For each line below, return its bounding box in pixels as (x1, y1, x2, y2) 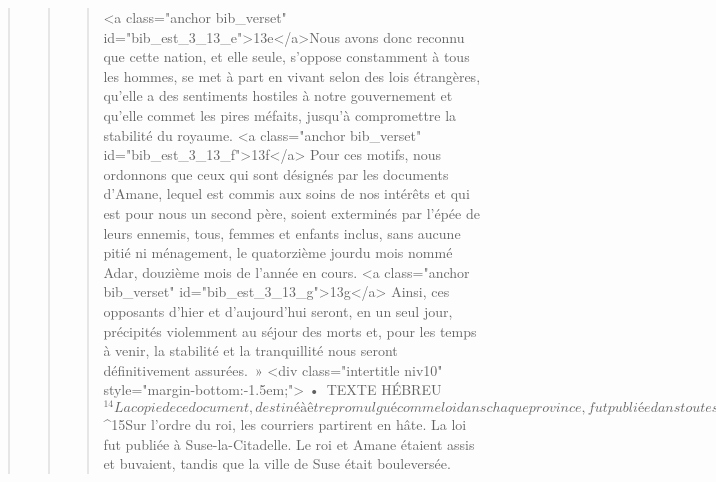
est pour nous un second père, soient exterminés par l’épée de (103, 202, 480, 223)
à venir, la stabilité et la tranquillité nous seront (103, 340, 398, 361)
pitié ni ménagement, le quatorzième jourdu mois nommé (103, 242, 453, 263)
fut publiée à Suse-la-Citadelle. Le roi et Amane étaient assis (103, 433, 475, 454)
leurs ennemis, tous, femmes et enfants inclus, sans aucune (103, 222, 461, 243)
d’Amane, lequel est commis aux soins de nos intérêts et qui (103, 183, 470, 204)
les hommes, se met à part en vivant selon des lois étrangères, (103, 65, 481, 86)
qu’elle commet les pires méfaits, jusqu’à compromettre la (103, 104, 457, 125)
